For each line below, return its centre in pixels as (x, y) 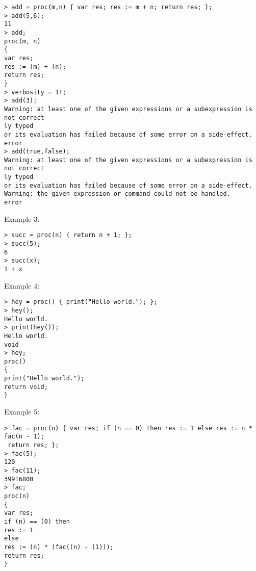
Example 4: (22, 285)
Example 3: (22, 218)
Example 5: (22, 412)
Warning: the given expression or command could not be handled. (117, 194)
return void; (26, 387)
